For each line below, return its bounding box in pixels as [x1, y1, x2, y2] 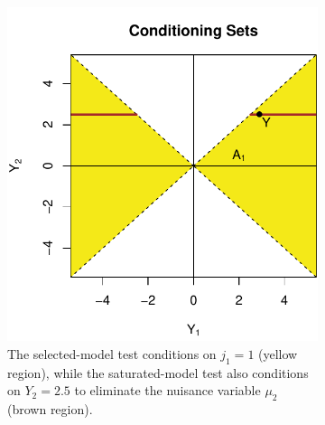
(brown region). [7, 400, 93, 418]
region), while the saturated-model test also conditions [7, 363, 309, 382]
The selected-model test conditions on [7, 344, 217, 363]
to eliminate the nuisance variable [74, 381, 261, 400]
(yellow [258, 344, 298, 363]
